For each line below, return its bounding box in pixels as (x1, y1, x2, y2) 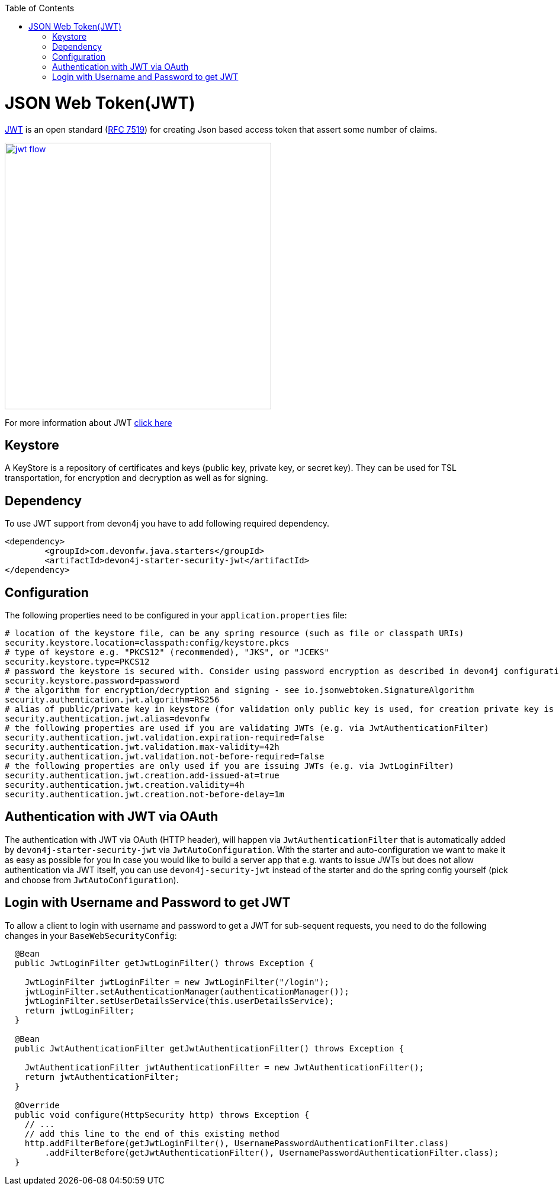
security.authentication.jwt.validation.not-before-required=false (5, 752, 325, 762)
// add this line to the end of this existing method (24, 1128, 279, 1138)
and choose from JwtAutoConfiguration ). (5, 874, 179, 885)
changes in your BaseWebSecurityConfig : (5, 930, 177, 941)
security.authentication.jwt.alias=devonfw (5, 714, 210, 724)
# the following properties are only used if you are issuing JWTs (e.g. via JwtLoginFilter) (5, 761, 454, 771)
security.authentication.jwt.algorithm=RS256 (5, 695, 220, 705)
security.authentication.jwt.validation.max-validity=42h (5, 742, 279, 752)
